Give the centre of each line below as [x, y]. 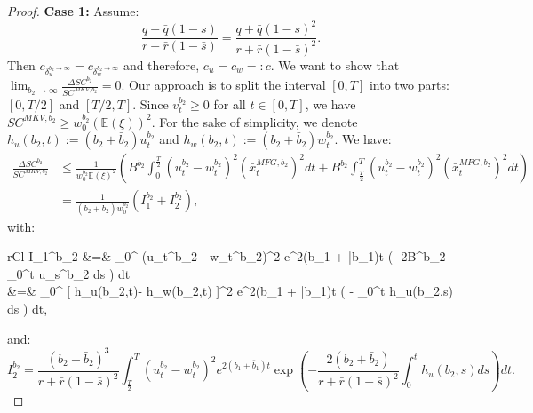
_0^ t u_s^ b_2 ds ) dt [69, 273]
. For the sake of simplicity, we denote [255, 121]
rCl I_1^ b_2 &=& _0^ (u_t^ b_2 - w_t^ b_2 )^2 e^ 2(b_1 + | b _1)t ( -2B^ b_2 [227, 256]
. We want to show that [335, 64]
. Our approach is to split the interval [223, 85]
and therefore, [161, 64]
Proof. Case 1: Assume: [73, 11]
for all [230, 103]
